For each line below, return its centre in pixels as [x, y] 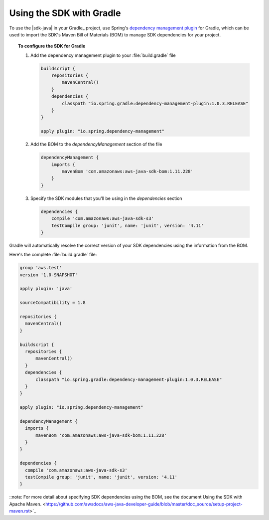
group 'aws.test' [41, 268]
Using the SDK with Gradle [65, 13]
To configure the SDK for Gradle [52, 46]
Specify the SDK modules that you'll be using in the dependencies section [106, 198]
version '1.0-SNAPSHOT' [49, 275]
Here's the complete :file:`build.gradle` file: [53, 255]
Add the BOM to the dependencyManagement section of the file [96, 144]
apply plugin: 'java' [46, 289]
